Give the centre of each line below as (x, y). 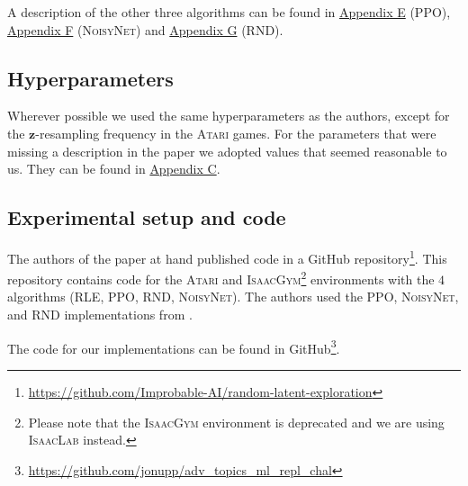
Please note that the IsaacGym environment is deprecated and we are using (236, 422)
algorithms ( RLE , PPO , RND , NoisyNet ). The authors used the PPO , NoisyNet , (233, 297)
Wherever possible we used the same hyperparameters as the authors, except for (229, 116)
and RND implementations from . (100, 315)
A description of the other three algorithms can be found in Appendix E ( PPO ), (229, 12)
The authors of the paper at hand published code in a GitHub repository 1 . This (227, 256)
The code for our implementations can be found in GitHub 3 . (174, 346)
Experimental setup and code (147, 217)
